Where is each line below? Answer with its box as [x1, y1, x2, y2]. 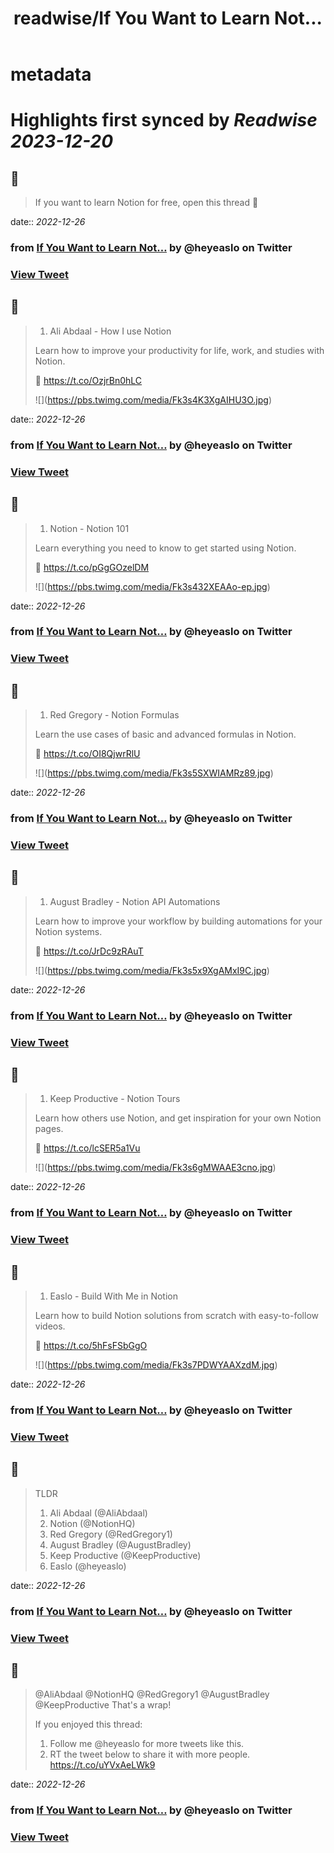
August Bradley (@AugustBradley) [49, 1538, 192, 1551]
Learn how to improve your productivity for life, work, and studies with [34, 344, 325, 356]
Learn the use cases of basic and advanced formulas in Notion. [34, 728, 297, 741]
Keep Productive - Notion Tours [49, 1093, 181, 1105]
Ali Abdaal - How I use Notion [49, 325, 172, 337]
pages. [34, 1123, 64, 1135]
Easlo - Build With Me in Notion [49, 1290, 178, 1302]
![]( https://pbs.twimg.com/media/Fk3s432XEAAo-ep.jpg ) [34, 580, 271, 592]
